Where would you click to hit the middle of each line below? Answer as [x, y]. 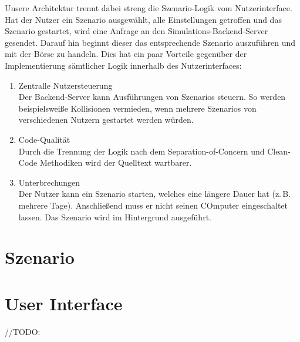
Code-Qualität [44, 139]
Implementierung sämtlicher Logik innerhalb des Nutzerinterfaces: [123, 65]
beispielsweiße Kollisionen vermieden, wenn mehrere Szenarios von [137, 108]
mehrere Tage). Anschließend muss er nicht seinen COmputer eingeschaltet [153, 205]
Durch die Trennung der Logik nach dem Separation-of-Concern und [141, 151]
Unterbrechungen [49, 182]
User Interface [64, 303]
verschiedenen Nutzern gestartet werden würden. [106, 120]
